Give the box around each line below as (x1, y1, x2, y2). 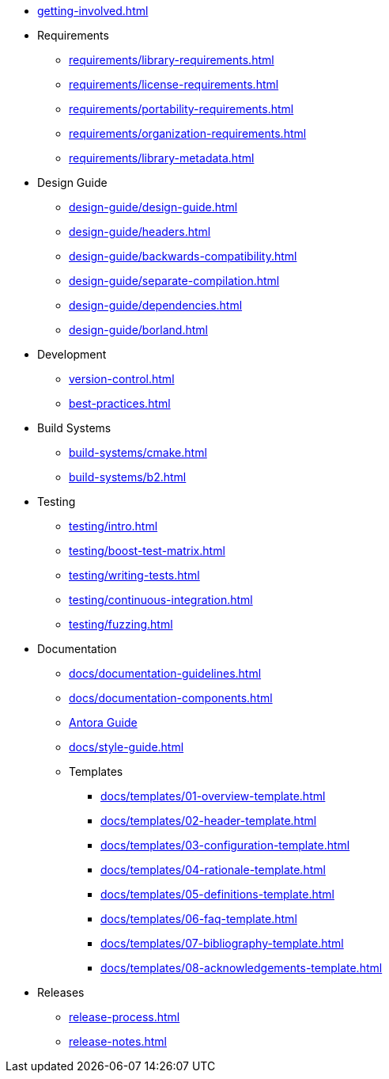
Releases (37, 986, 85, 999)
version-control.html (69, 372, 175, 386)
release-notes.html (69, 1035, 167, 1048)
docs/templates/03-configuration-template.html (100, 838, 350, 852)
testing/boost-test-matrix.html (69, 544, 225, 557)
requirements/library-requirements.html (69, 53, 274, 66)
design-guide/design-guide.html (69, 200, 238, 214)
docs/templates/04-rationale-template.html (100, 863, 326, 876)
